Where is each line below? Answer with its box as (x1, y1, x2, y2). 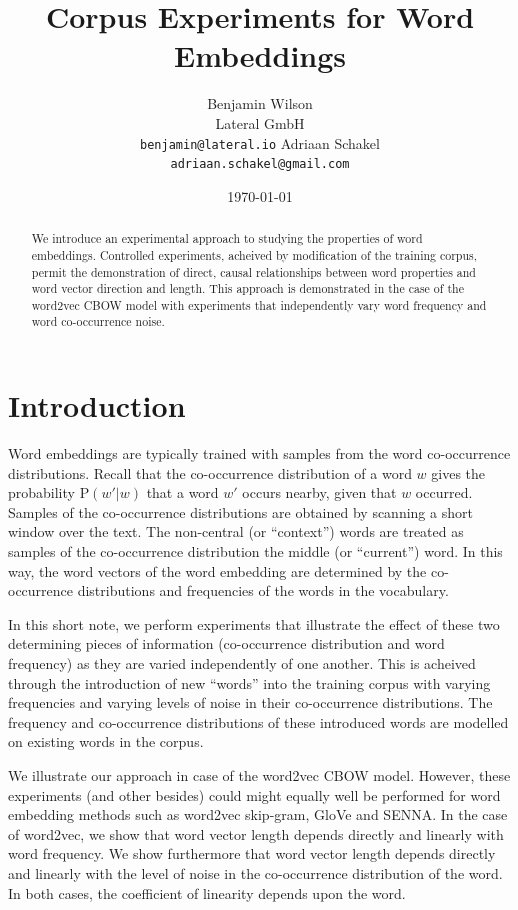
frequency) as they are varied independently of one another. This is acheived (8, 653, 476, 674)
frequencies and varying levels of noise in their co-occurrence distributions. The (8, 692, 493, 713)
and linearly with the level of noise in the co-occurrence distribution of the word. (8, 862, 503, 883)
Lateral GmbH (215, 112, 305, 133)
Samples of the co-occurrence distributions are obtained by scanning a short (8, 501, 473, 522)
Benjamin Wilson (207, 93, 313, 114)
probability (8, 482, 75, 503)
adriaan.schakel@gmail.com (170, 157, 350, 172)
